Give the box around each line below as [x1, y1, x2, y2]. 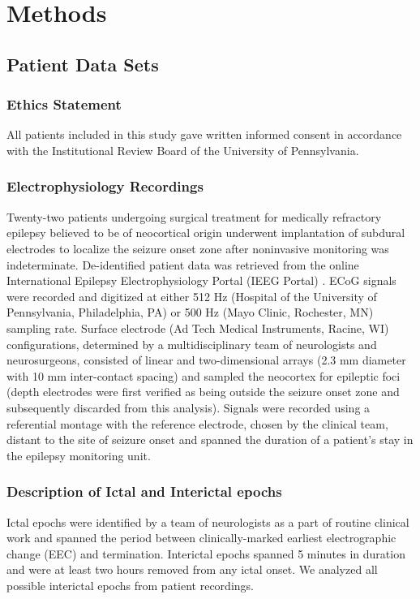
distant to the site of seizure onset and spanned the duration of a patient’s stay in [6, 431, 414, 448]
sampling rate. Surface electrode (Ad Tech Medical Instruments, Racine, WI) [6, 319, 389, 336]
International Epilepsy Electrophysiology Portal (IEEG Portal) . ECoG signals [6, 272, 396, 289]
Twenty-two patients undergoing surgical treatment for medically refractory [6, 208, 382, 225]
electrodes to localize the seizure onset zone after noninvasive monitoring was [6, 239, 389, 256]
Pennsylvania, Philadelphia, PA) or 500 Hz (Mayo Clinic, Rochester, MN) [6, 304, 374, 321]
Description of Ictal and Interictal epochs [6, 481, 282, 502]
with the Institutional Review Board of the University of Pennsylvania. [6, 141, 359, 158]
